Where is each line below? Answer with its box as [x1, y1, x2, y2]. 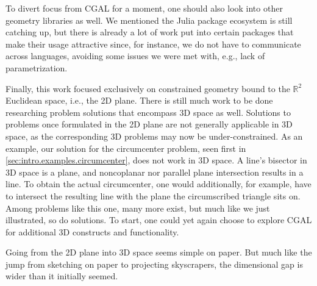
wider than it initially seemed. [5, 270, 118, 282]
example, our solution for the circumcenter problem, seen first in [5, 141, 246, 154]
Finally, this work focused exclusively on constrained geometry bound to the [5, 82, 290, 95]
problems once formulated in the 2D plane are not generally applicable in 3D [5, 118, 293, 130]
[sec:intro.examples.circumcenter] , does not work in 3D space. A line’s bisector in [5, 154, 307, 166]
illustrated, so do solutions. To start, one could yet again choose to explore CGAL [5, 213, 312, 226]
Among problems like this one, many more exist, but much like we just [5, 201, 270, 214]
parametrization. [5, 61, 68, 74]
